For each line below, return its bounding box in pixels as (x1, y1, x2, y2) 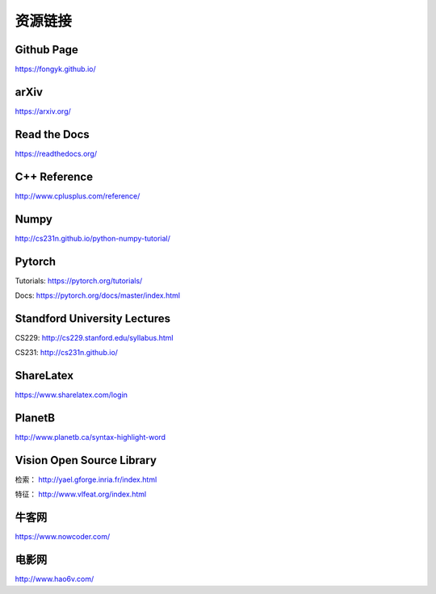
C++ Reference (15, 169, 93, 183)
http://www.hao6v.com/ (15, 574, 94, 584)
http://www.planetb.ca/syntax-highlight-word (15, 433, 166, 442)
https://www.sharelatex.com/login (15, 390, 128, 399)
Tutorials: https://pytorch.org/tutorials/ (15, 275, 143, 286)
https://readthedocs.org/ (15, 148, 97, 158)
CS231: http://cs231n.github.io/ (15, 348, 119, 358)
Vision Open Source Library (15, 453, 157, 467)
